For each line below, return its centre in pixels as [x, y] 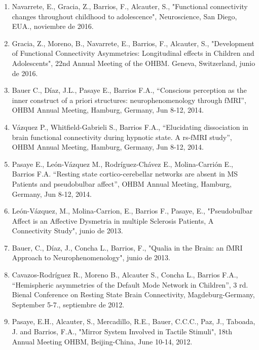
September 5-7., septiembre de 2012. [68, 304]
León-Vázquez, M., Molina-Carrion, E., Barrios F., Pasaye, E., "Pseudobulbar [132, 211]
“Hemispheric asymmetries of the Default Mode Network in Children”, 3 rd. [130, 284]
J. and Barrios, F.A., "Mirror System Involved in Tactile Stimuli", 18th [122, 331]
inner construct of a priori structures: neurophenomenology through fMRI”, [129, 100]
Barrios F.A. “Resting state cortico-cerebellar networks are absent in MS [125, 174]
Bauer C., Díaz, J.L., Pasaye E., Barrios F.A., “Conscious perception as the [129, 90]
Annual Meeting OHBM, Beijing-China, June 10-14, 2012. [102, 341]
